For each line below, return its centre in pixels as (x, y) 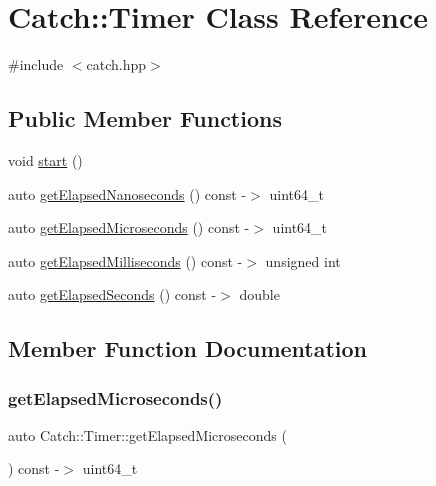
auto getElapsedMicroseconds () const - (129, 227)
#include (36, 64)
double (259, 294)
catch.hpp (116, 64)
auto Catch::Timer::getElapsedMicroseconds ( (147, 434)
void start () (45, 159)
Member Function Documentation (188, 348)
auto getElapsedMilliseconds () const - (125, 260)
